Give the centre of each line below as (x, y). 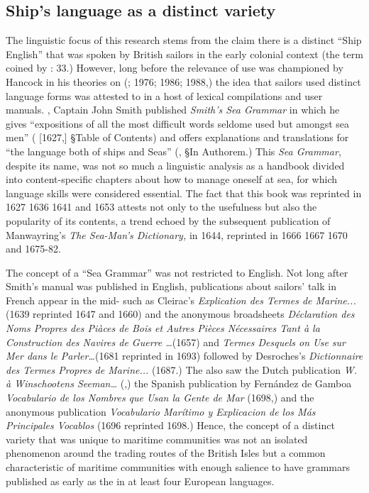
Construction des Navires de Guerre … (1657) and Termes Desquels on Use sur (176, 342)
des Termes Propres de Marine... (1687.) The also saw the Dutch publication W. (181, 369)
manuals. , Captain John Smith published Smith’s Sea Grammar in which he (173, 110)
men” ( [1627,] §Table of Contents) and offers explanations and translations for (177, 137)
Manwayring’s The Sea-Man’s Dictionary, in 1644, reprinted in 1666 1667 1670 (177, 234)
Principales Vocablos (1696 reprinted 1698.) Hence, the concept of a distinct (170, 425)
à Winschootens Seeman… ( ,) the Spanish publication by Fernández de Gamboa (179, 383)
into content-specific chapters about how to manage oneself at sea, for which (172, 179)
